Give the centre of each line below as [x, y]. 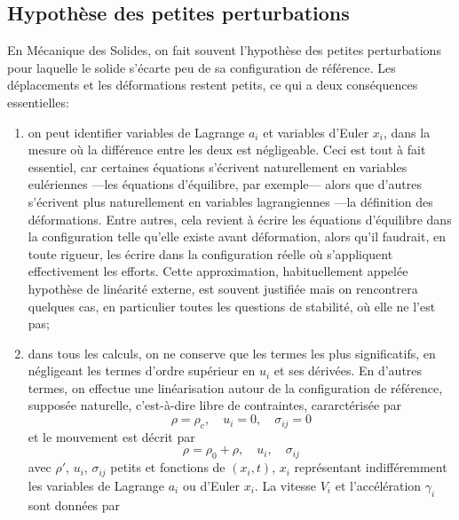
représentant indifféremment [371, 467]
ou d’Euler [211, 485]
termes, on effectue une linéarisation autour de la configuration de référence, [235, 387]
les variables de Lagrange [96, 485]
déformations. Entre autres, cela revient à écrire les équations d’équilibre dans [240, 219]
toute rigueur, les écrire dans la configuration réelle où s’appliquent [210, 253]
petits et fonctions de [168, 467]
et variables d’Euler [316, 132]
